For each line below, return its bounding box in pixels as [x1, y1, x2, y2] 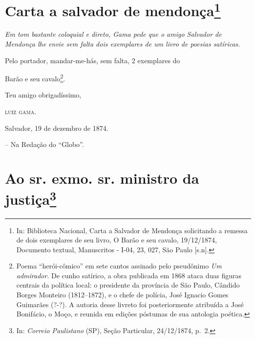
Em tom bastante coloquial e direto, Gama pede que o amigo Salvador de [5, 29, 222, 39]
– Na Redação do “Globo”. [5, 139, 84, 149]
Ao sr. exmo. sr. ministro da [5, 168, 199, 188]
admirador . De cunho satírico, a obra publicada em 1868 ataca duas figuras [16, 270, 242, 280]
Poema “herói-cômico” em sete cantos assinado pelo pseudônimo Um [16, 261, 222, 271]
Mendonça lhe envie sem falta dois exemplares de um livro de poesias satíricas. [5, 39, 240, 49]
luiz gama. [5, 106, 37, 117]
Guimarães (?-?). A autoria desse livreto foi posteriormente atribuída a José [16, 299, 244, 309]
